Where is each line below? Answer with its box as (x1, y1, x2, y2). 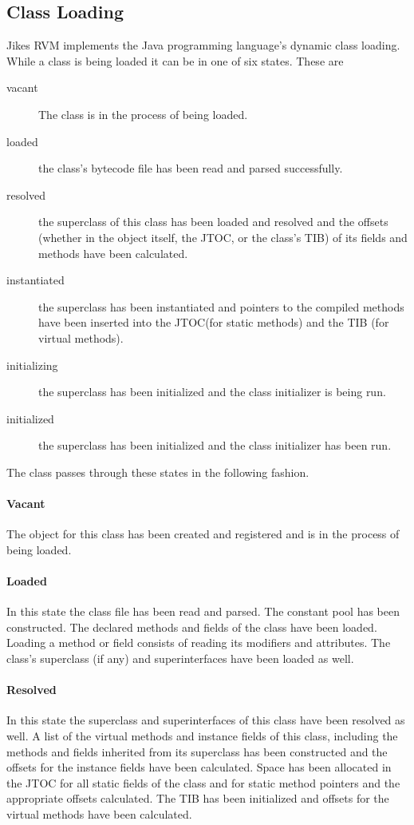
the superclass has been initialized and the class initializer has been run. (38, 437, 392, 454)
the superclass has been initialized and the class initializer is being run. (38, 383, 386, 400)
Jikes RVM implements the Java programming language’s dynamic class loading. (6, 37, 400, 54)
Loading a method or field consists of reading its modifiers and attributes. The (6, 634, 391, 651)
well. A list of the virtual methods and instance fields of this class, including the (6, 728, 398, 744)
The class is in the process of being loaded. (38, 105, 248, 122)
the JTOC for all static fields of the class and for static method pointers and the (6, 774, 400, 791)
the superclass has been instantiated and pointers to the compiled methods (38, 298, 404, 315)
